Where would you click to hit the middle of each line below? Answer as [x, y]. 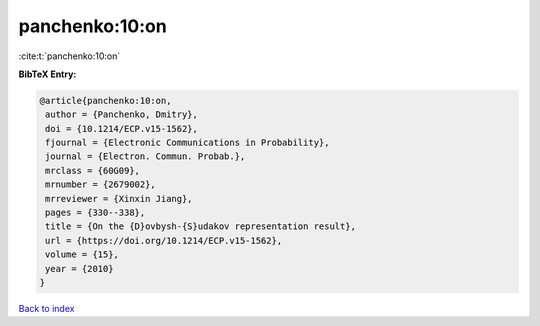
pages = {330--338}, [95, 213]
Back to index [46, 308]
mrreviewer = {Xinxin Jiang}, [119, 198]
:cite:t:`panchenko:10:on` [69, 56]
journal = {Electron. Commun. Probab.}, [145, 156]
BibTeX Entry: [47, 74]
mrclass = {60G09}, [92, 170]
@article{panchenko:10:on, [105, 100]
